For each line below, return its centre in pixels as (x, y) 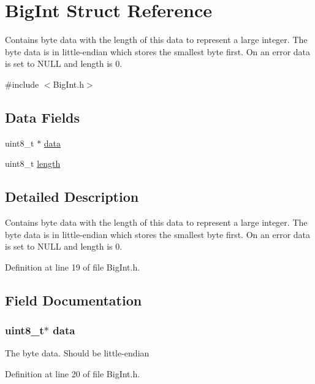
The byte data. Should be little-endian (77, 353)
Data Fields (43, 117)
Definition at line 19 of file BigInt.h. (73, 267)
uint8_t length (33, 163)
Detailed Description (72, 197)
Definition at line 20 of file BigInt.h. (73, 374)
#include (22, 84)
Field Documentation (74, 300)
